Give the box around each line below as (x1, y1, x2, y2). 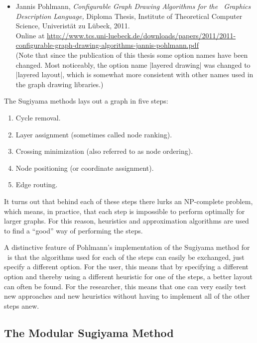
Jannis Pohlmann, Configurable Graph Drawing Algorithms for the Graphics (15, 1, 251, 11)
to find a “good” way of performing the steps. (4, 225, 143, 235)
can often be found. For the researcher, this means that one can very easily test (4, 281, 247, 291)
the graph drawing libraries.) (15, 79, 104, 89)
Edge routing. (15, 179, 58, 190)
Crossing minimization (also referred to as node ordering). (15, 146, 193, 156)
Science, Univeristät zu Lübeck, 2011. (15, 20, 130, 31)
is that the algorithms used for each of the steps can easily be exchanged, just (7, 251, 245, 262)
